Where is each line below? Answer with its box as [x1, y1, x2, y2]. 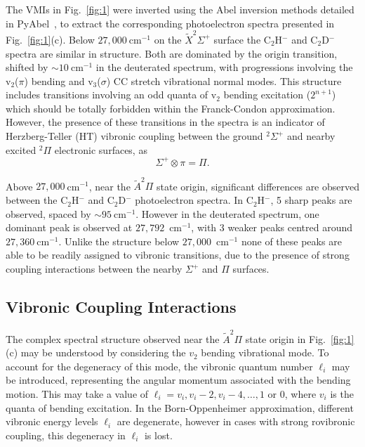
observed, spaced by [6, 206, 91, 221]
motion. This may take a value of [6, 386, 149, 401]
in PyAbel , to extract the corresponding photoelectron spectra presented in [6, 15, 335, 30]
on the [154, 32, 182, 46]
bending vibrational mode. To [201, 345, 329, 360]
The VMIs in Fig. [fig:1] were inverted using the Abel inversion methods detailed [6, 2, 354, 16]
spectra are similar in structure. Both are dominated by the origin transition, [6, 46, 338, 60]
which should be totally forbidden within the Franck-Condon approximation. [6, 101, 336, 115]
